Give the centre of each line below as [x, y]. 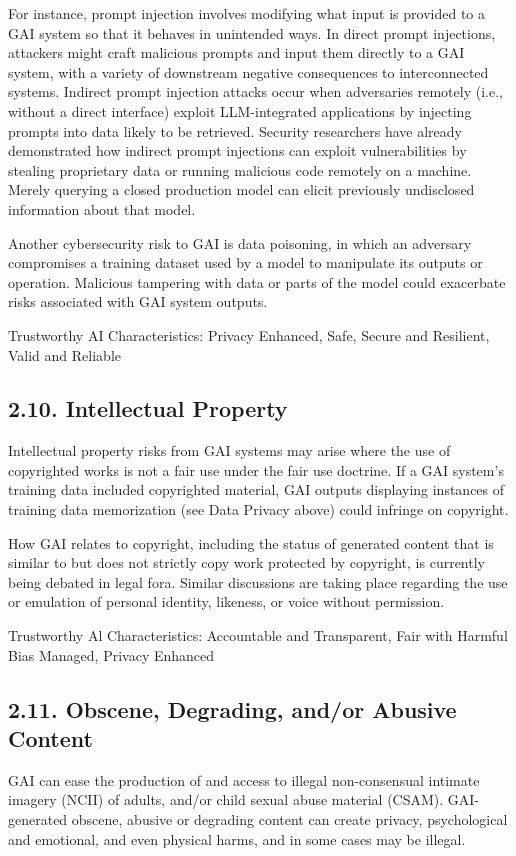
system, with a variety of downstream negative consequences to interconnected [248, 71]
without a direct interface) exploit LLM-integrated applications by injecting [240, 110]
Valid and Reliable [64, 354]
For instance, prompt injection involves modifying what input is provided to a [246, 13]
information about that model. [102, 208]
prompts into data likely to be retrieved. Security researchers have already [235, 130]
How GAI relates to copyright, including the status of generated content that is [251, 542]
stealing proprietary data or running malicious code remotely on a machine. [240, 169]
